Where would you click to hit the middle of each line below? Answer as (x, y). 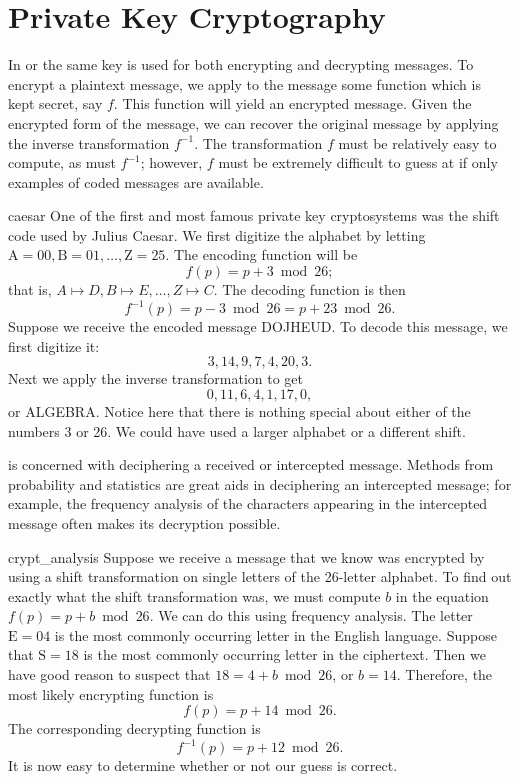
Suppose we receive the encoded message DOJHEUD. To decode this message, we (258, 326)
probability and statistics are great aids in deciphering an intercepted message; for (260, 483)
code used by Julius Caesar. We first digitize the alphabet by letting (217, 234)
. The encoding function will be (261, 254)
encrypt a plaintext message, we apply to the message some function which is (244, 83)
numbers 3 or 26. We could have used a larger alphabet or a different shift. (237, 430)
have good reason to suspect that (109, 674)
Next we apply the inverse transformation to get (156, 378)
